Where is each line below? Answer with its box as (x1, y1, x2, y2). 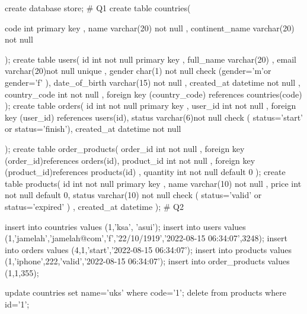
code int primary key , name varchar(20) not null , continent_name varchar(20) (5, 21, 295, 34)
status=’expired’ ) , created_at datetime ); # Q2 (5, 200, 184, 212)
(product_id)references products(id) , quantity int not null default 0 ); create (5, 166, 286, 178)
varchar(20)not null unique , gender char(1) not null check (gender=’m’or (5, 64, 271, 77)
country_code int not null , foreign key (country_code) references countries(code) (5, 88, 302, 100)
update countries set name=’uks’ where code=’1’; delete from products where (5, 286, 286, 299)
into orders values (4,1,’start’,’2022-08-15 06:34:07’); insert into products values (5, 243, 292, 255)
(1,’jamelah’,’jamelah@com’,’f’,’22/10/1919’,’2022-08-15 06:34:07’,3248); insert (5, 232, 287, 244)
